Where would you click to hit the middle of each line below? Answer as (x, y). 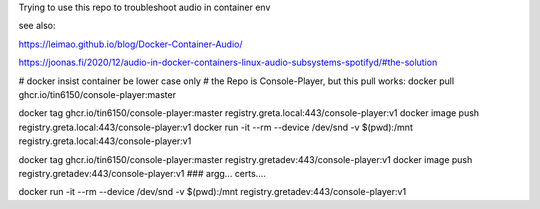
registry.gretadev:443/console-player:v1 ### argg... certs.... (142, 173)
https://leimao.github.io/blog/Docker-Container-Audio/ (130, 44)
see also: (37, 26)
